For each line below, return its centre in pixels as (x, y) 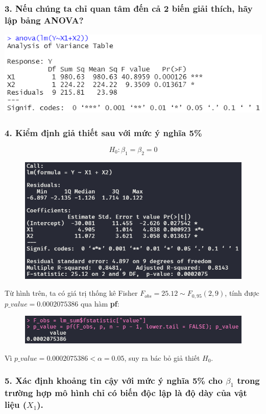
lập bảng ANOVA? (44, 20)
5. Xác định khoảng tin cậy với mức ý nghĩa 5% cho (114, 380)
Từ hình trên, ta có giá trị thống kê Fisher (71, 293)
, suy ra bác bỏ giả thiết (162, 357)
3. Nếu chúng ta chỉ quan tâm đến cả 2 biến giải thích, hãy (129, 8)
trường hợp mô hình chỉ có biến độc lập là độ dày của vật (126, 393)
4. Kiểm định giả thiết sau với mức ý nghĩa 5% (103, 132)
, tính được (242, 293)
